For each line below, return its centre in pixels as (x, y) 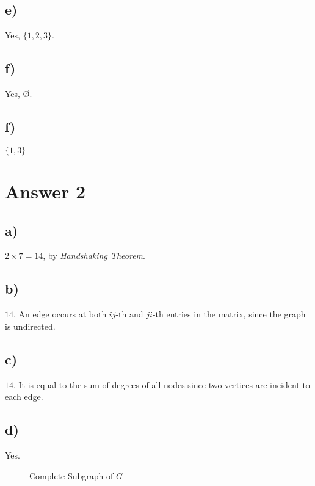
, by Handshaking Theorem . (94, 256)
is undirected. (30, 326)
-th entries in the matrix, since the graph (229, 314)
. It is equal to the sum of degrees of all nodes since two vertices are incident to (162, 384)
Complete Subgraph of (71, 475)
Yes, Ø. (19, 93)
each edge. (24, 397)
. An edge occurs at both (60, 314)
